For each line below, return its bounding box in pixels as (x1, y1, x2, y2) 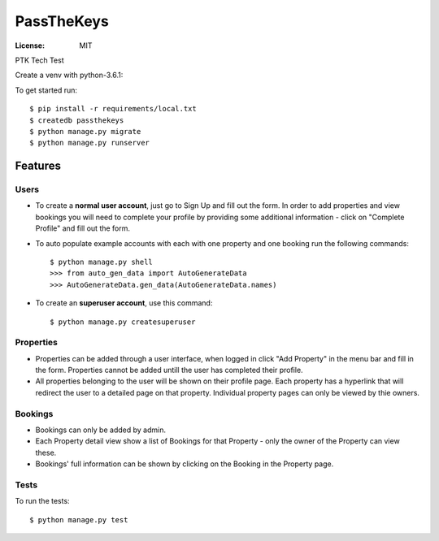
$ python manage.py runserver (29, 138, 150, 148)
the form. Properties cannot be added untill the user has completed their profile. (35, 366, 304, 375)
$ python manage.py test (29, 515, 128, 524)
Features (15, 159, 61, 173)
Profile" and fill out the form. (35, 223, 130, 233)
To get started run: (15, 85, 77, 95)
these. (35, 448, 57, 457)
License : (15, 41, 45, 50)
